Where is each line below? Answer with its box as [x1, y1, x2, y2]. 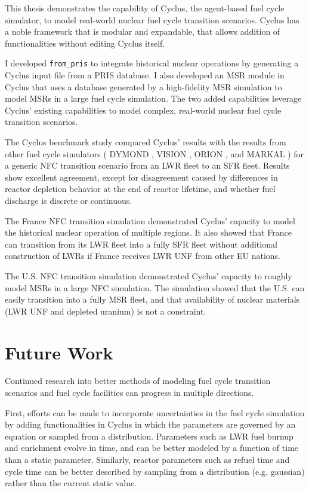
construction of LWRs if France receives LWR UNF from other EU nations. [5, 249, 281, 262]
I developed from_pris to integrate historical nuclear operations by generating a [5, 57, 299, 69]
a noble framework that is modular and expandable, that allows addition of [5, 25, 280, 38]
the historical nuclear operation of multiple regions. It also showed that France [5, 226, 292, 239]
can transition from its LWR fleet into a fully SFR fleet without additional [5, 237, 277, 250]
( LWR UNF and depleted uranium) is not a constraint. [5, 304, 206, 317]
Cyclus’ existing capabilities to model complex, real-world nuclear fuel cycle [5, 103, 282, 116]
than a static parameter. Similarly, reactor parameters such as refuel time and [5, 453, 290, 465]
